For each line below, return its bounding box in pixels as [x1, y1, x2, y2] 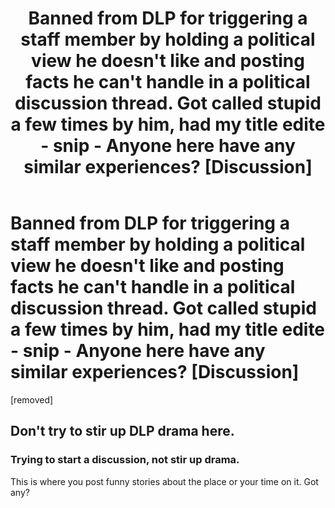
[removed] [10, 393, 54, 406]
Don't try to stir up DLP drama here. [10, 423, 235, 440]
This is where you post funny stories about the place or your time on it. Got [10, 475, 319, 487]
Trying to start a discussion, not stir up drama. [10, 453, 240, 467]
